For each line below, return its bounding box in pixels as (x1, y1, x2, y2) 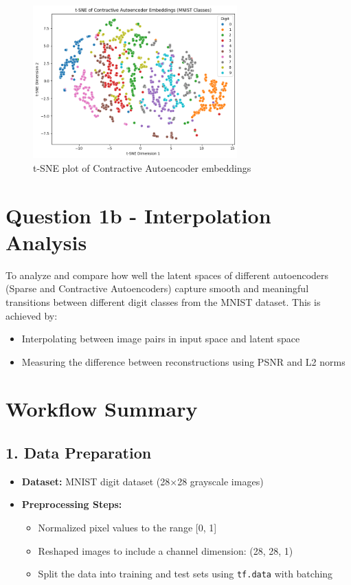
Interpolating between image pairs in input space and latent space (21, 331, 300, 346)
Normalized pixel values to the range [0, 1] (38, 520, 217, 535)
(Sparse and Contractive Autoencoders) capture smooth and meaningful (5, 281, 309, 296)
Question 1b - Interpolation (5, 201, 271, 229)
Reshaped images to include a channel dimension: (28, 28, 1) (38, 543, 293, 558)
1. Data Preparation (5, 442, 152, 463)
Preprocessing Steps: (21, 497, 122, 511)
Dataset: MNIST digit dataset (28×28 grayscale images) (21, 474, 264, 488)
